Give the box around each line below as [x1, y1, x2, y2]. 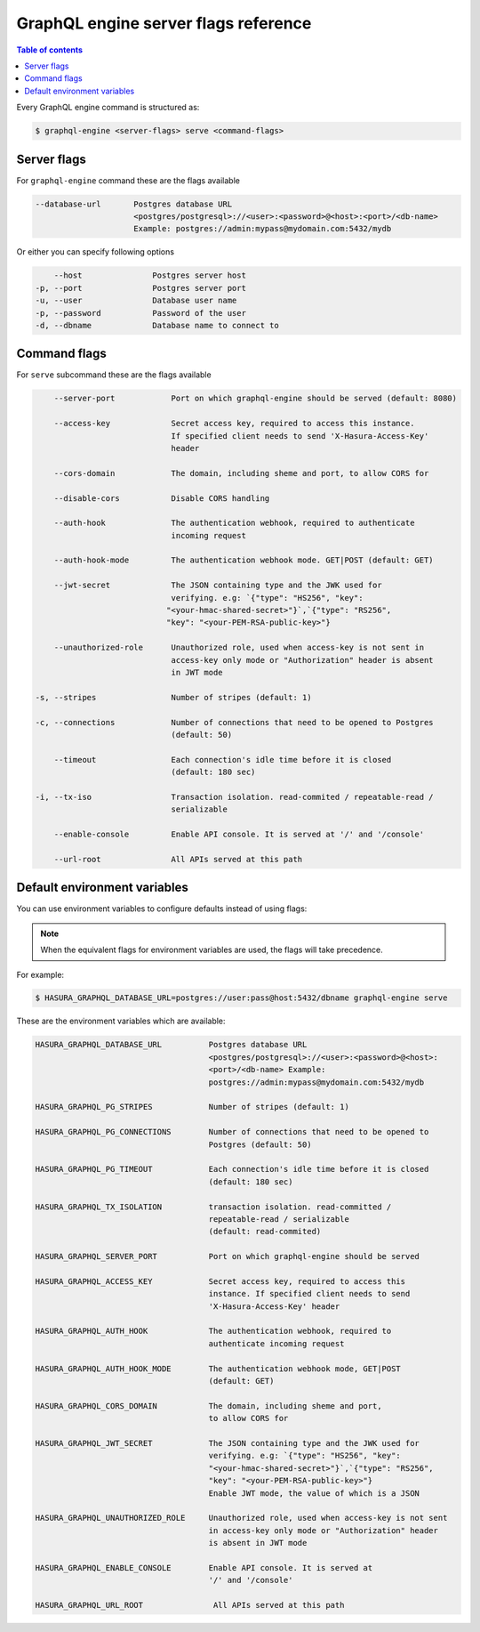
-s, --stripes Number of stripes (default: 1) [35, 692, 312, 702]
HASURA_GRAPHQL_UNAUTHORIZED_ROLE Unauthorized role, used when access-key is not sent [35, 1513, 448, 1523]
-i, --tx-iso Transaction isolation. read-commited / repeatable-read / [35, 792, 435, 802]
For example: [16, 969, 65, 980]
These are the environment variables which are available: [16, 1015, 226, 1027]
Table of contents [16, 44, 84, 55]
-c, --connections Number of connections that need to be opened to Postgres [35, 717, 435, 727]
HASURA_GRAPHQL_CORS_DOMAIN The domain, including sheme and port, [35, 1401, 382, 1410]
